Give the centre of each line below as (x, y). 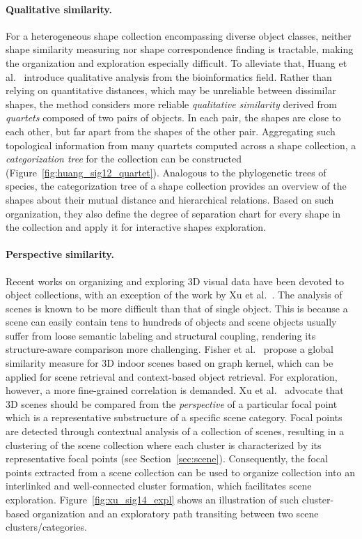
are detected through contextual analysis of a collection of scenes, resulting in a (175, 431)
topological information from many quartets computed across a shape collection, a (181, 145)
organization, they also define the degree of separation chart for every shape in (173, 213)
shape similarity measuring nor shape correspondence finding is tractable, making (180, 49)
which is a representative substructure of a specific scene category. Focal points (174, 417)
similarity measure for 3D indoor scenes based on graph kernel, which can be (170, 363)
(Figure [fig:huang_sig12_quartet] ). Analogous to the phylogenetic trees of (166, 172)
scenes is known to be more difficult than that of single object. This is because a (177, 308)
